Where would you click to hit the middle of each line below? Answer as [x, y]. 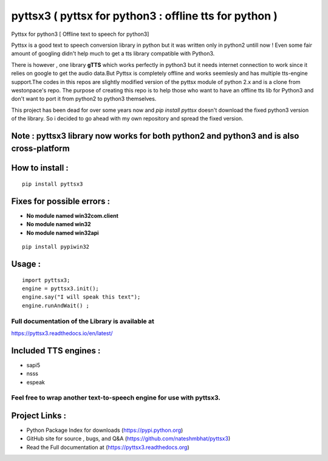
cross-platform [40, 149]
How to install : [40, 168]
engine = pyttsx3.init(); [61, 288]
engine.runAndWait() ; [56, 305]
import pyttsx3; [46, 280]
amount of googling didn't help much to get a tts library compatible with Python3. [113, 54]
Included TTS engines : [56, 351]
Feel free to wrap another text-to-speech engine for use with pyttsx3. [116, 398]
